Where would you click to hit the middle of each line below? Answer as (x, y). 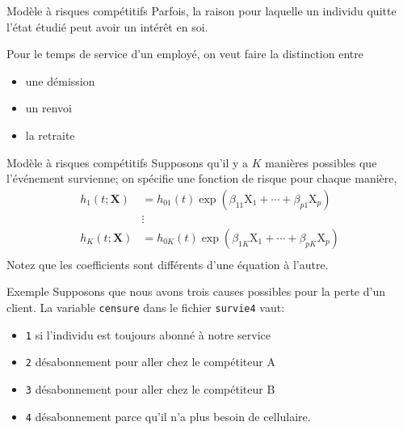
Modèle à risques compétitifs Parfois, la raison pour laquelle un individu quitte (201, 11)
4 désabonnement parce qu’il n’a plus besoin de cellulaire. (168, 416)
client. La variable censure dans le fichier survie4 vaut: (146, 308)
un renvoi (49, 108)
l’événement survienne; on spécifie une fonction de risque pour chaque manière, (202, 178)
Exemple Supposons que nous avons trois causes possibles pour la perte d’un (196, 291)
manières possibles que (321, 162)
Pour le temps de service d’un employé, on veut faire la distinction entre (185, 54)
